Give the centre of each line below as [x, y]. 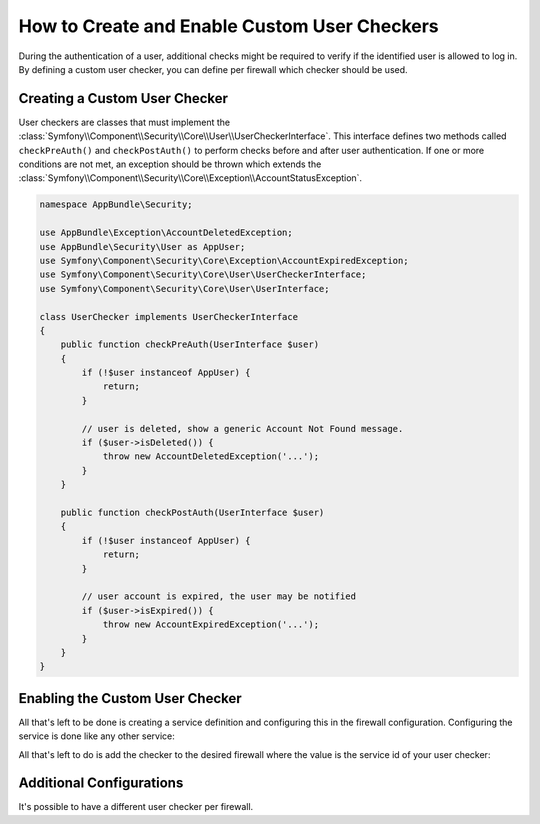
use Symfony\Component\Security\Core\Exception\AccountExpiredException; [224, 260]
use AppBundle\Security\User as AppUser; [142, 246]
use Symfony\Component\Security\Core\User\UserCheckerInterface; [203, 274]
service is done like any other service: [96, 736]
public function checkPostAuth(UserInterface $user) [192, 512]
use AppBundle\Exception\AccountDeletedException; [166, 233]
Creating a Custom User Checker [123, 98]
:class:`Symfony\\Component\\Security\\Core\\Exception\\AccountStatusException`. [190, 178]
